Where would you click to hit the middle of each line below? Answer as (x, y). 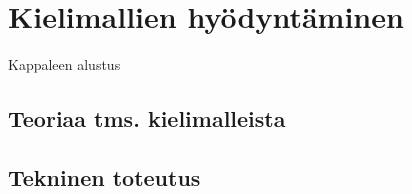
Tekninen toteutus (104, 176)
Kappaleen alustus (64, 64)
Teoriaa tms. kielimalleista (147, 118)
